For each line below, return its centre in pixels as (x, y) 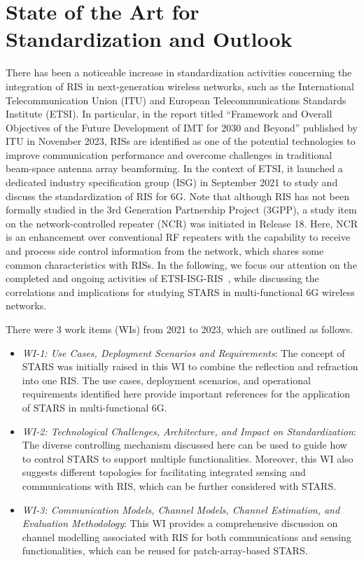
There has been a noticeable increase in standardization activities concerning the (179, 72)
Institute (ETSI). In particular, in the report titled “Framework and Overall (169, 114)
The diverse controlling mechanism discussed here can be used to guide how (184, 445)
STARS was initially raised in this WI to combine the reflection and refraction (190, 366)
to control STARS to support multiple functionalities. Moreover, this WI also (188, 458)
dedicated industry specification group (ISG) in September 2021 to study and (172, 182)
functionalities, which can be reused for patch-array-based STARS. (165, 550)
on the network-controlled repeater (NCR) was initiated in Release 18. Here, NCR (182, 223)
